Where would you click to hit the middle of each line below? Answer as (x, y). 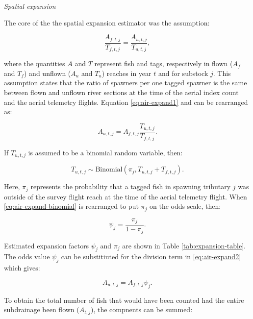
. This (222, 73)
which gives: (22, 268)
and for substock (183, 73)
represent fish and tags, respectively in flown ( (164, 63)
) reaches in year (126, 73)
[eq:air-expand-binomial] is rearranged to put (71, 206)
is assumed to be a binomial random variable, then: (105, 152)
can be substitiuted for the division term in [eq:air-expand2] (151, 257)
